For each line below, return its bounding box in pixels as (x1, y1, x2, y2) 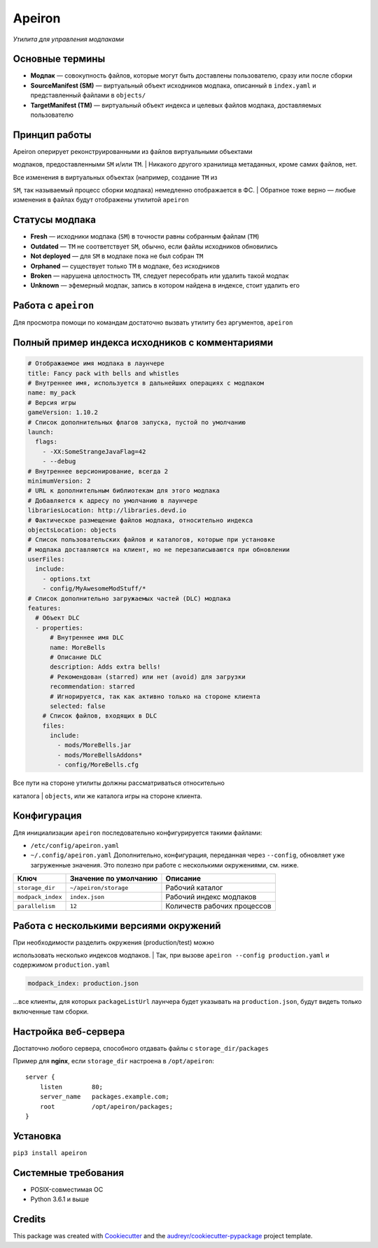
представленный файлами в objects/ (30, 91, 146, 99)
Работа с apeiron (13, 299, 94, 311)
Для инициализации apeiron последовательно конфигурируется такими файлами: (13, 828, 262, 837)
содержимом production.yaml (13, 960, 111, 969)
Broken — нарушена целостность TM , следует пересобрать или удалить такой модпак (30, 271, 289, 280)
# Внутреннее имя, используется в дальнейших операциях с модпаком (27, 379, 265, 388)
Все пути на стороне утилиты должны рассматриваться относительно (13, 779, 225, 787)
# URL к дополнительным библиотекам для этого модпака (27, 487, 220, 495)
